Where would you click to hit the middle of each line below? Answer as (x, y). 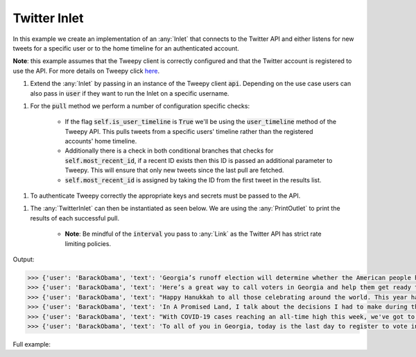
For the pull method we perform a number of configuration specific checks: (140, 106)
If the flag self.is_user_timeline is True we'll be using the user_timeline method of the (200, 122)
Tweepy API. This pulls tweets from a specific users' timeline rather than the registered (189, 131)
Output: (24, 259)
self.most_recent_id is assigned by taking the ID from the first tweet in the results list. (193, 180)
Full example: (32, 344)
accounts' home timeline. (101, 141)
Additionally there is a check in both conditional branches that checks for (169, 151)
